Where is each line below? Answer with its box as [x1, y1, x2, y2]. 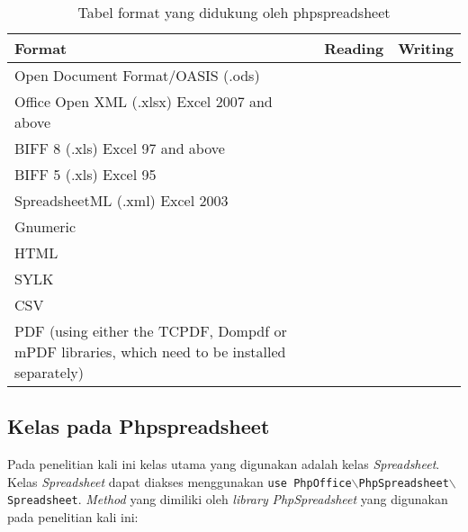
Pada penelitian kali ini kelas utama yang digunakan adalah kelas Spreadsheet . [7, 455, 440, 473]
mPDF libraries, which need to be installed [14, 341, 286, 362]
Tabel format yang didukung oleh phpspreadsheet [77, 2, 391, 23]
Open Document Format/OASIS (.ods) [14, 65, 260, 86]
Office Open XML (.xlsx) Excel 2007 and [14, 91, 273, 112]
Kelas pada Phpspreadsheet [7, 412, 270, 440]
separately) [14, 362, 85, 383]
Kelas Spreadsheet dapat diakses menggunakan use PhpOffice [7, 472, 352, 491]
